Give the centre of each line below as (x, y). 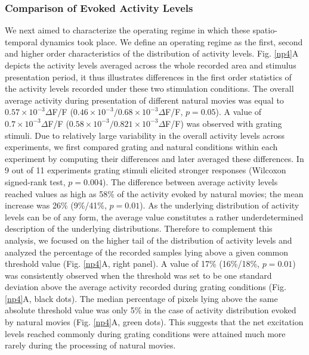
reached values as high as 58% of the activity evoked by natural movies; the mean (154, 193)
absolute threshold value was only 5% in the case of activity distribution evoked (151, 310)
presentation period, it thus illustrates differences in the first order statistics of (148, 77)
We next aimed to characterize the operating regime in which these (127, 30)
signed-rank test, (35, 181)
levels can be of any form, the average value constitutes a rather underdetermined (154, 217)
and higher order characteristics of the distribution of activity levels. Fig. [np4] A (152, 53)
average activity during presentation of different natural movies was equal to (144, 100)
